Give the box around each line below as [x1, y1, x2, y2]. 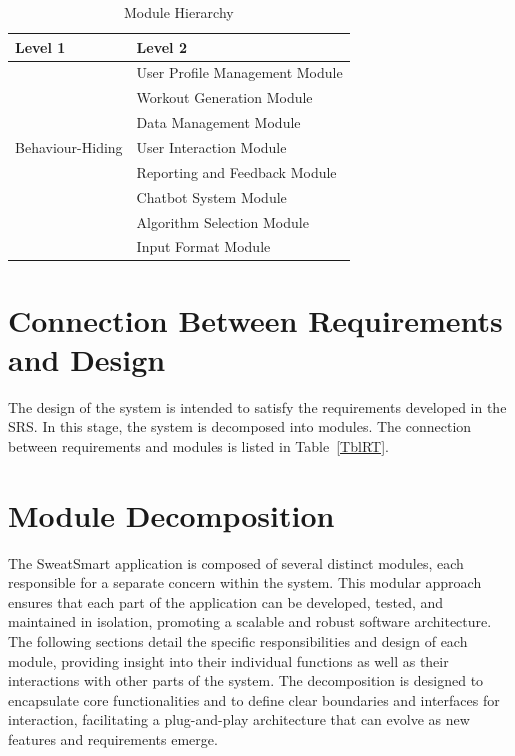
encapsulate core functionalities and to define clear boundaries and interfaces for [8, 689, 500, 710]
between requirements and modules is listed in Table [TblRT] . [8, 435, 389, 456]
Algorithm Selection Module [136, 211, 309, 232]
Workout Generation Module [136, 87, 313, 108]
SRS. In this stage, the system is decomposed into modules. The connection [8, 416, 472, 437]
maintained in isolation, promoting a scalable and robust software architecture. [8, 611, 492, 632]
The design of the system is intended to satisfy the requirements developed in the [8, 396, 507, 417]
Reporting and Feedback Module [136, 161, 337, 182]
